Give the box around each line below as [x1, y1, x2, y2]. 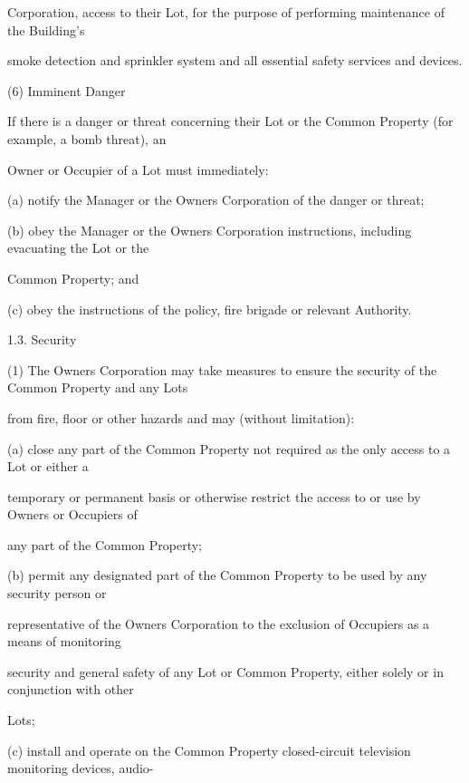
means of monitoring [7, 632, 121, 651]
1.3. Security [7, 330, 77, 349]
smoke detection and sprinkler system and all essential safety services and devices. [7, 51, 463, 70]
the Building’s [7, 20, 85, 39]
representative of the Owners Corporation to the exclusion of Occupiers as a [7, 614, 430, 633]
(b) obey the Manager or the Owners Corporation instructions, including [7, 220, 412, 239]
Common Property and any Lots [7, 378, 188, 397]
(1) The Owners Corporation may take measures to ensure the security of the [7, 360, 437, 379]
